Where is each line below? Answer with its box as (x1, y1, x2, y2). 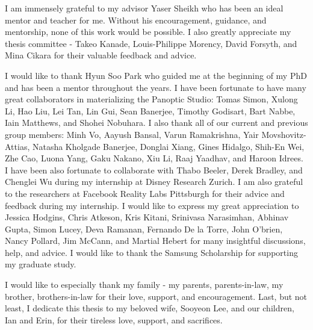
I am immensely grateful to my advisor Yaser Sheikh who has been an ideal (5, 2, 284, 14)
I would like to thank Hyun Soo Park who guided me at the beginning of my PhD (5, 69, 307, 81)
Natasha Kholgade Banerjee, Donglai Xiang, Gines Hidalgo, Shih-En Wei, (32, 140, 305, 152)
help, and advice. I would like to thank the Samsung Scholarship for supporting (5, 246, 298, 258)
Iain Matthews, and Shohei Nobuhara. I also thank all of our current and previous (5, 116, 308, 129)
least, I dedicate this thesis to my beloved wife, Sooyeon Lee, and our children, (5, 302, 294, 314)
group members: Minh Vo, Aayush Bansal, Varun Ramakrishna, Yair (5, 128, 259, 140)
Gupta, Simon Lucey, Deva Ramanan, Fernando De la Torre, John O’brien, (5, 222, 283, 235)
